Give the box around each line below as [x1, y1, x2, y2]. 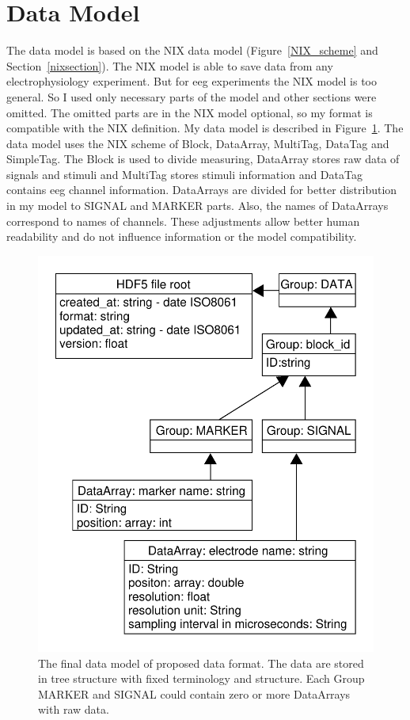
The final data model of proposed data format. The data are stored [38, 654, 364, 671]
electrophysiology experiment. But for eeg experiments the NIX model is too [6, 73, 378, 90]
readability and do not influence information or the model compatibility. [6, 228, 357, 245]
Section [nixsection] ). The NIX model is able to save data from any [6, 57, 333, 74]
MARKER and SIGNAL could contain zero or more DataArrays [38, 685, 351, 702]
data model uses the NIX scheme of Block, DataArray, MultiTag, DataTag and [6, 135, 389, 151]
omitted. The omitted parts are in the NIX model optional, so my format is [6, 104, 373, 120]
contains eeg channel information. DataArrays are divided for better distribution [6, 181, 397, 198]
